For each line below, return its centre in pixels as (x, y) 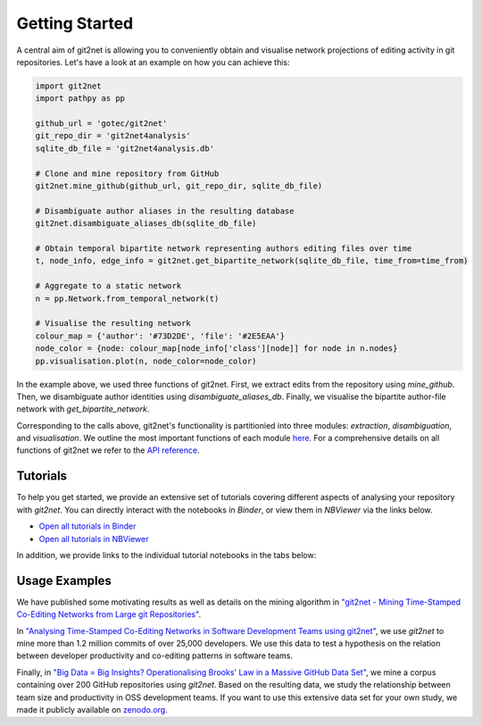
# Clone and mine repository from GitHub (127, 173)
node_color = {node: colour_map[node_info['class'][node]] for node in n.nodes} (216, 349)
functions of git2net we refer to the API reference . (108, 450)
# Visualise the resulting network (113, 323)
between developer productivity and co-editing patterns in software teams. (155, 655)
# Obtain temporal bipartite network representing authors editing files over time (224, 249)
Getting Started (75, 23)
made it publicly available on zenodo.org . (92, 709)
